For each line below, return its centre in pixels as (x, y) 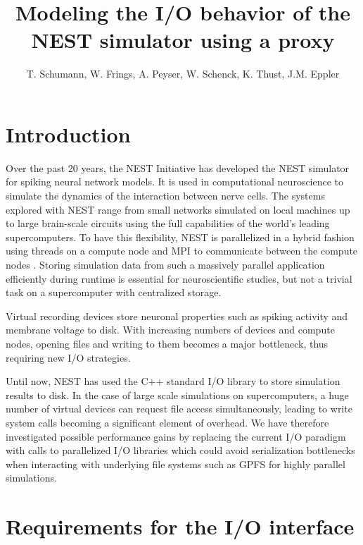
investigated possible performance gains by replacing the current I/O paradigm (176, 436)
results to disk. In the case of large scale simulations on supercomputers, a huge (177, 394)
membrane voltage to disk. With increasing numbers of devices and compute (170, 330)
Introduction (68, 134)
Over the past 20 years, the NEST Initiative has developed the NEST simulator (178, 167)
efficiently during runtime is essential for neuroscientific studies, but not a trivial (179, 278)
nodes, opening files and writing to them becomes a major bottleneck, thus (167, 343)
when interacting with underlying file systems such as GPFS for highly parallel (176, 464)
